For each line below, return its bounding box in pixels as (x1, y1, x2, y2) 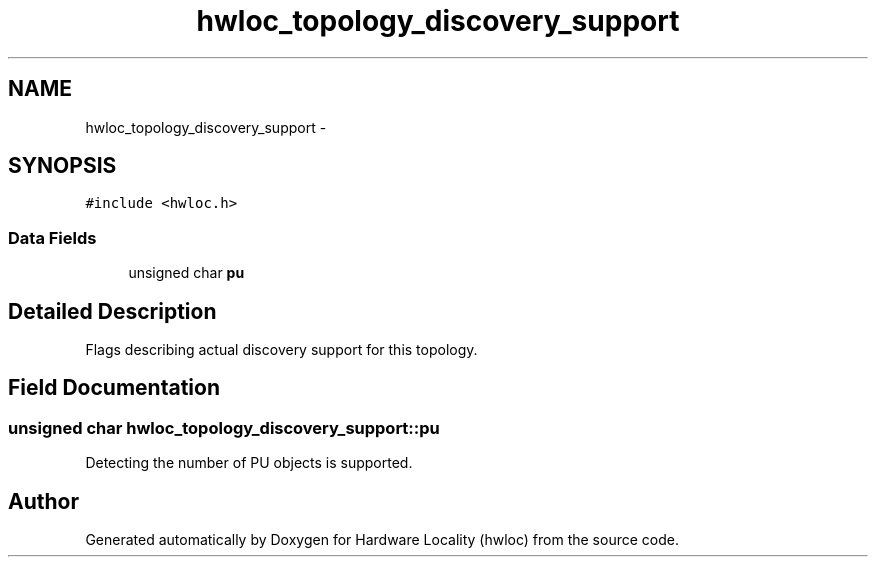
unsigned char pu (128, 264, 245, 282)
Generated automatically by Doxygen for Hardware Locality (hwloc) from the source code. (85, 531, 679, 549)
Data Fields (8, 227, 97, 248)
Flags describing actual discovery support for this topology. (85, 341, 478, 359)
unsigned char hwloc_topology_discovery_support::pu (8, 417, 440, 438)
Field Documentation (8, 375, 220, 401)
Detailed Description (8, 298, 217, 324)
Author (8, 488, 79, 514)
